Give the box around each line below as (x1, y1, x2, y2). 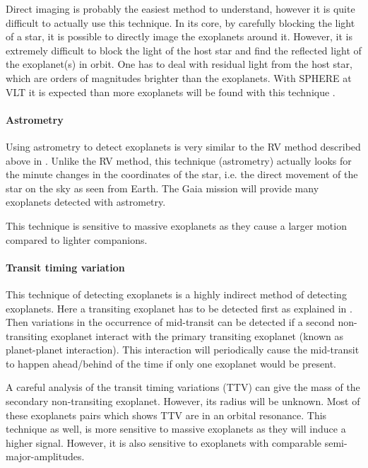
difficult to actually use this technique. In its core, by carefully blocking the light (6, 15, 355, 30)
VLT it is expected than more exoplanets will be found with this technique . (6, 84, 336, 99)
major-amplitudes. (6, 449, 85, 464)
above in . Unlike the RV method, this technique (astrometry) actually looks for (6, 153, 352, 168)
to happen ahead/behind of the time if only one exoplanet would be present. (6, 356, 336, 370)
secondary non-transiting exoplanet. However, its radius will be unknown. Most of (6, 394, 360, 409)
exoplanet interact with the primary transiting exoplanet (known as (50, 328, 344, 343)
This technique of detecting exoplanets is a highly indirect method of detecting (6, 286, 347, 301)
